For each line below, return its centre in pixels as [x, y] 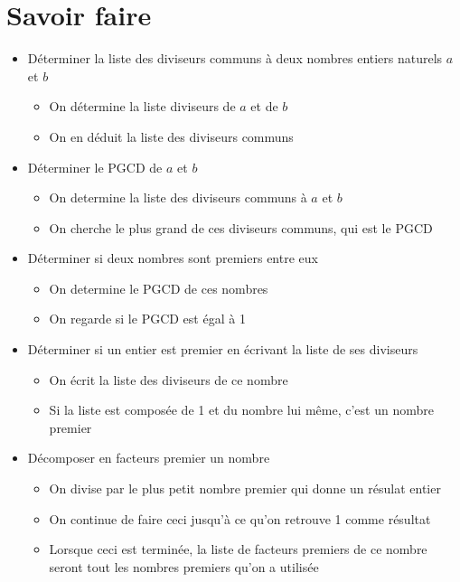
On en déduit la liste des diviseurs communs [171, 136]
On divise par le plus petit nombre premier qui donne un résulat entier [245, 488]
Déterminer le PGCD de [95, 167]
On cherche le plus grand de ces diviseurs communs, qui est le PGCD [241, 227]
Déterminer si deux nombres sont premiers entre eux [173, 258]
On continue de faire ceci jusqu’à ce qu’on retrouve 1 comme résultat [240, 518]
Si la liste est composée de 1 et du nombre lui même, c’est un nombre [241, 410]
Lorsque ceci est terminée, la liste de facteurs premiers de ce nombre [238, 549]
